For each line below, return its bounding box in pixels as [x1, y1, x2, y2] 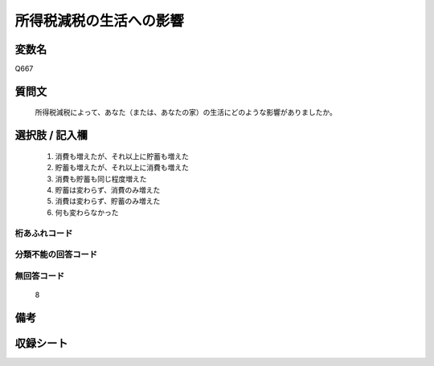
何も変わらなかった [55, 207, 119, 217]
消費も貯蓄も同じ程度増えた [55, 173, 147, 184]
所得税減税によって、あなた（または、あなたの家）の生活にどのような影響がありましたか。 [35, 108, 337, 117]
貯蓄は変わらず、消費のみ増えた [55, 185, 161, 195]
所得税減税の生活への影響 [14, 12, 185, 30]
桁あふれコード [14, 227, 73, 238]
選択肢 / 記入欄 [14, 128, 88, 142]
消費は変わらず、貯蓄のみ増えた [55, 197, 161, 206]
